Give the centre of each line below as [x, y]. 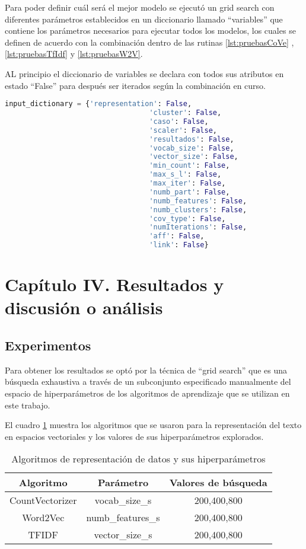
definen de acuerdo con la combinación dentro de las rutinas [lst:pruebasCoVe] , [149, 42]
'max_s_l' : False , [185, 175]
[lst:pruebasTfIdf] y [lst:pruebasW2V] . [74, 54]
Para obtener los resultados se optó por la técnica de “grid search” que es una [146, 370]
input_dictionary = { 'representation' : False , [98, 104]
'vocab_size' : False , [192, 148]
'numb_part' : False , [189, 192]
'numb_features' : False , [198, 201]
